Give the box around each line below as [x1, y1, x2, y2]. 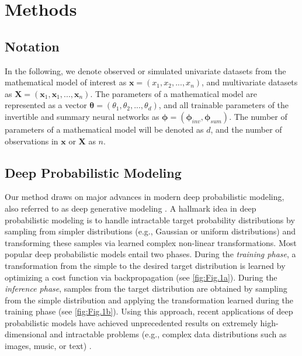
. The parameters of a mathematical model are [90, 87, 258, 99]
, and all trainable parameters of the [158, 99, 289, 111]
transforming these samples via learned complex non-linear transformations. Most [5, 236, 297, 248]
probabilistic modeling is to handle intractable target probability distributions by [5, 213, 295, 226]
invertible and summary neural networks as [5, 110, 159, 122]
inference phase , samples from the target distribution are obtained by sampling [5, 282, 287, 295]
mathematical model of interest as [5, 76, 127, 88]
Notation [5, 37, 60, 55]
